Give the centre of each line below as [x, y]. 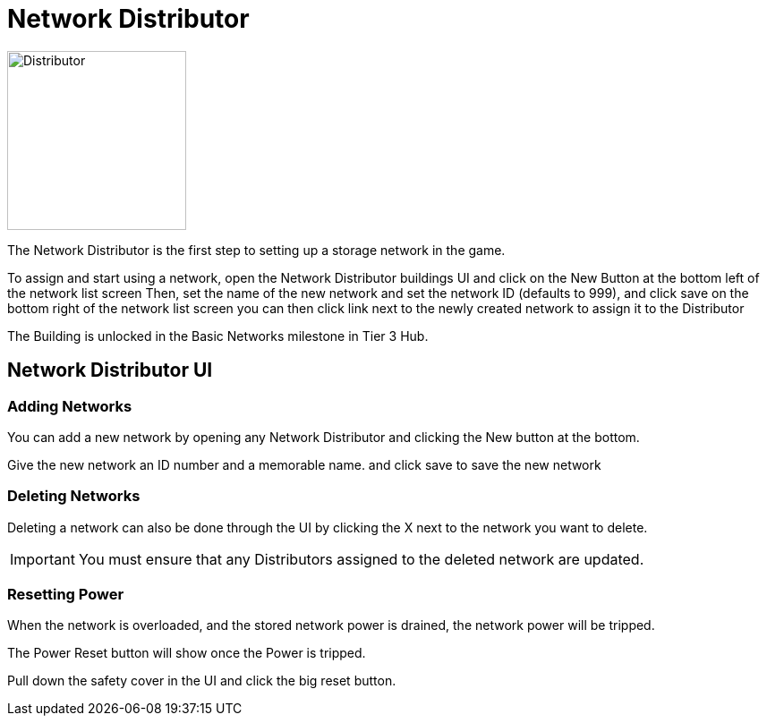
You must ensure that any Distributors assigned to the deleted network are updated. [361, 559]
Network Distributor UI [110, 370]
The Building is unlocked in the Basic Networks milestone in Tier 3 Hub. [218, 336]
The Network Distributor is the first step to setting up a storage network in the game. [256, 250]
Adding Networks [70, 406]
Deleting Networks [74, 496]
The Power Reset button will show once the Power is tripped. [187, 653]
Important [43, 559]
